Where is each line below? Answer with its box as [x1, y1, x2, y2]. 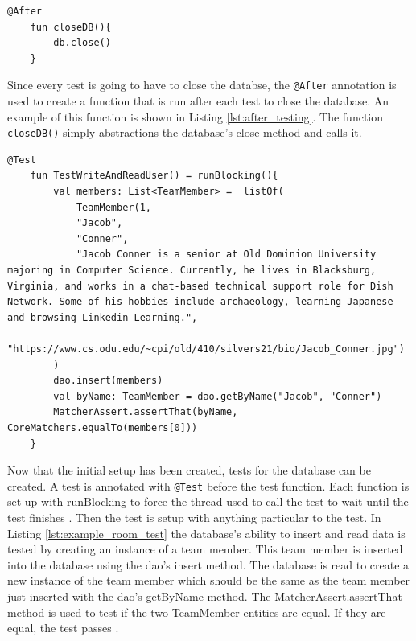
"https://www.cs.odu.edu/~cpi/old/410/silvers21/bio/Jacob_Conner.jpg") [7, 343, 405, 355]
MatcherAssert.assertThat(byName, [53, 406, 238, 418]
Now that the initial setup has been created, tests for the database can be [7, 462, 371, 479]
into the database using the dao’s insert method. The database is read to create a [7, 556, 410, 573]
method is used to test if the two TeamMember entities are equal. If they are [7, 603, 386, 620]
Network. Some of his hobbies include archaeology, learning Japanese [7, 296, 393, 308]
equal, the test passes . [7, 619, 119, 636]
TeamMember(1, [76, 201, 151, 213]
